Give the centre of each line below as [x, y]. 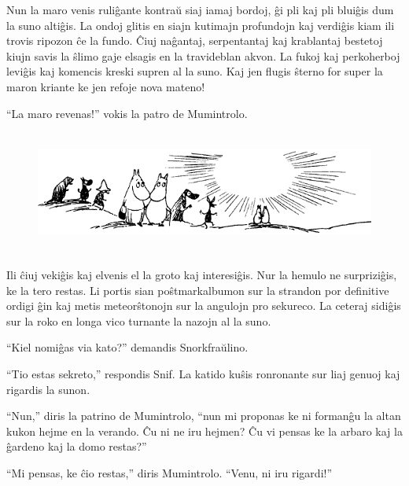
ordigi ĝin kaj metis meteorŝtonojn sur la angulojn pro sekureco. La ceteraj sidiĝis [204, 306]
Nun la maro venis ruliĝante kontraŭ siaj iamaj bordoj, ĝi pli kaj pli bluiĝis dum [200, 9]
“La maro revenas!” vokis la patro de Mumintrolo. [127, 113]
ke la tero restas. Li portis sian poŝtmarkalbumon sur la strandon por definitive [198, 290]
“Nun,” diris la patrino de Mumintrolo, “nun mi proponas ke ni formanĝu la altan [204, 416]
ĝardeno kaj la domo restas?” [77, 446]
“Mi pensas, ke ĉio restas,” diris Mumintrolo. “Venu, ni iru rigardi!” [169, 473]
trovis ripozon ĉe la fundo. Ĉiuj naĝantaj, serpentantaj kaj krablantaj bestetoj [195, 40]
